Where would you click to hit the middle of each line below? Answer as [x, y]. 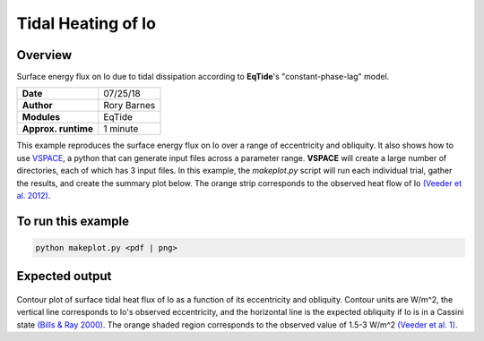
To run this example [73, 221]
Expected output [64, 276]
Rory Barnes [130, 106]
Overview [44, 55]
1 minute [121, 129]
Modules [41, 117]
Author [37, 106]
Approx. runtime [58, 129]
